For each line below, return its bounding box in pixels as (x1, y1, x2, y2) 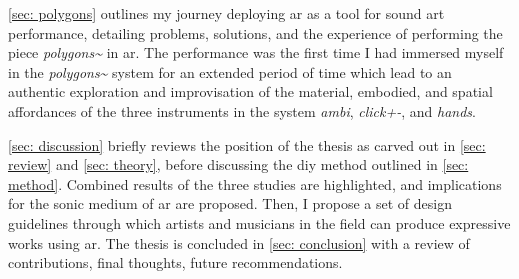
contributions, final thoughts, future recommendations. (8, 252, 343, 273)
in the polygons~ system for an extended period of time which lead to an (8, 61, 452, 82)
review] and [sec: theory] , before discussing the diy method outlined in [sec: (8, 154, 469, 175)
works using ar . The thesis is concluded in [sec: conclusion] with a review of (8, 232, 470, 253)
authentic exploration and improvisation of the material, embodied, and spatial (8, 81, 493, 102)
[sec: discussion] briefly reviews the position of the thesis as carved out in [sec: (8, 134, 486, 155)
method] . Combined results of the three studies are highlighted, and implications (8, 173, 502, 194)
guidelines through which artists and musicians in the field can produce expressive (8, 212, 511, 233)
